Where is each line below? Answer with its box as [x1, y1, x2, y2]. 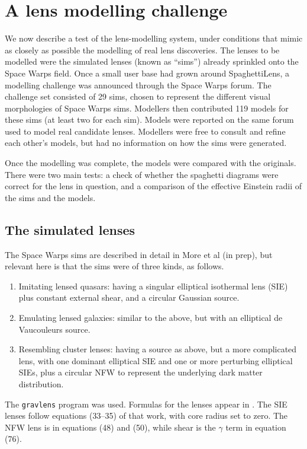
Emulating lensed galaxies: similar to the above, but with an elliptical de [18, 311, 283, 324]
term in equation [225, 421, 286, 433]
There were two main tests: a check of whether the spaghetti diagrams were [5, 168, 279, 180]
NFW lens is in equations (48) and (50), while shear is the [5, 421, 216, 433]
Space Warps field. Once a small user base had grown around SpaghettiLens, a [5, 66, 290, 79]
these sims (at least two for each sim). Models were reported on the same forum [5, 113, 294, 126]
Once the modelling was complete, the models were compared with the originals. [5, 157, 296, 169]
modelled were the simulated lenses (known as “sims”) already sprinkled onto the [5, 55, 299, 68]
